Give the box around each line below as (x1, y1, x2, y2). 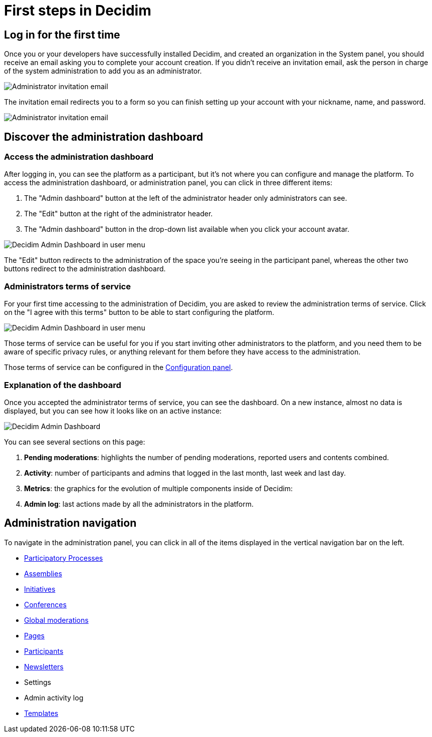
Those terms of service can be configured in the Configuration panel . (4, 363, 233, 372)
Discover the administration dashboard (4, 130, 203, 143)
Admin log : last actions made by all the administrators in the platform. (24, 499, 254, 508)
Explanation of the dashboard (4, 380, 121, 390)
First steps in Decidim (4, 2, 151, 19)
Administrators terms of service (4, 281, 131, 291)
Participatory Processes (24, 553, 103, 562)
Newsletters (24, 662, 64, 671)
